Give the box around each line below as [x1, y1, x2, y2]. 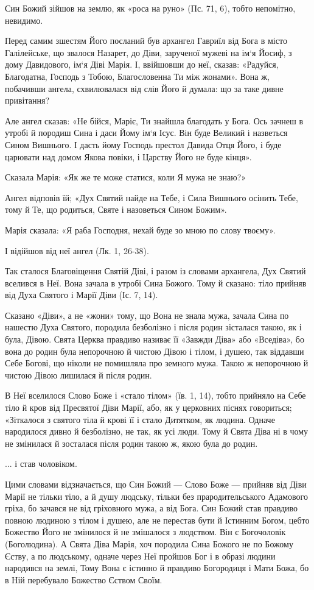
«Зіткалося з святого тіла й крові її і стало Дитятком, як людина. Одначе [5, 413, 275, 425]
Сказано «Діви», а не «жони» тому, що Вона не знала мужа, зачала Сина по [5, 308, 289, 321]
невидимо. [5, 13, 43, 26]
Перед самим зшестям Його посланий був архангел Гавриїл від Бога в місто [5, 34, 287, 47]
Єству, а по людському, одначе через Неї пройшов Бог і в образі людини [5, 549, 276, 562]
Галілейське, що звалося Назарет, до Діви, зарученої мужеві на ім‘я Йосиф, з [5, 46, 292, 59]
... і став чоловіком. [5, 457, 77, 470]
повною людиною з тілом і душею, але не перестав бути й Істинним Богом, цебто [5, 513, 310, 526]
